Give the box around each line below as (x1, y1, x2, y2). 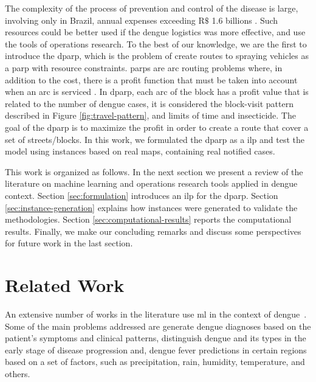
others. (5, 367, 30, 380)
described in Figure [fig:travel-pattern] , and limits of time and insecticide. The (5, 109, 296, 122)
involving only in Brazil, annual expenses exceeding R (5, 13, 205, 26)
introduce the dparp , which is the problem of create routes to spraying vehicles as (5, 49, 309, 62)
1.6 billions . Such (211, 13, 278, 26)
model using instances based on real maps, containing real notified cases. (5, 145, 275, 158)
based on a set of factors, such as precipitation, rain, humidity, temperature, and (5, 355, 305, 368)
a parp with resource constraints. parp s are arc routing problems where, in (5, 61, 283, 74)
